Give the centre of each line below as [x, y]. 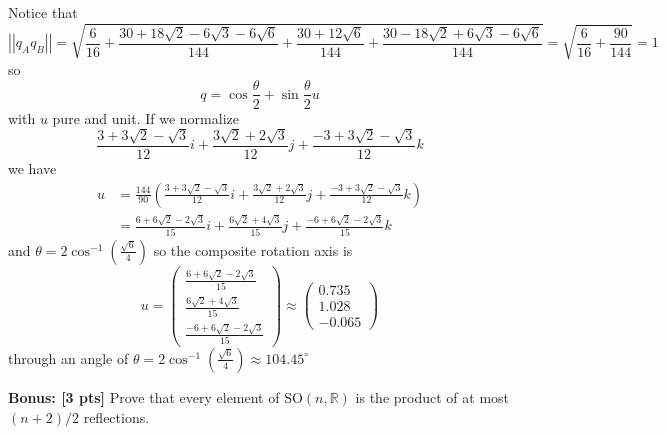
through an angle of [68, 357]
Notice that [43, 12]
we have [32, 168]
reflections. [116, 416]
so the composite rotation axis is [253, 249]
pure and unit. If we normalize [145, 117]
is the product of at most [432, 396]
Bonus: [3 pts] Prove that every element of [144, 396]
